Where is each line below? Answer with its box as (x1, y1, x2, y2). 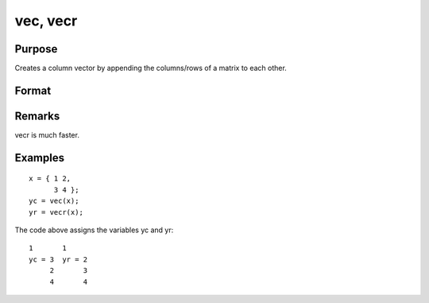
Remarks (14, 109, 60, 122)
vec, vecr (14, 12, 78, 29)
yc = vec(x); (29, 196, 79, 206)
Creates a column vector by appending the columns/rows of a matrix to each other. (14, 64, 288, 73)
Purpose (14, 42, 58, 56)
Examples (14, 151, 65, 165)
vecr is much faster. (14, 130, 79, 139)
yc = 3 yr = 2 (29, 254, 88, 264)
